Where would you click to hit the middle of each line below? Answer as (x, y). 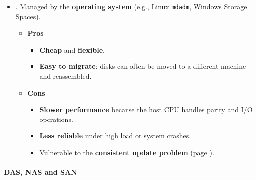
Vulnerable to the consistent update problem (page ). (127, 152)
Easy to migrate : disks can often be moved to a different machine (143, 66)
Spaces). (28, 16)
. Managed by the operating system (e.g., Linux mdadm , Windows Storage (131, 6)
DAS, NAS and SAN (41, 172)
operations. (56, 119)
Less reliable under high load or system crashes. (115, 136)
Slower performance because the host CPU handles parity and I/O (146, 109)
